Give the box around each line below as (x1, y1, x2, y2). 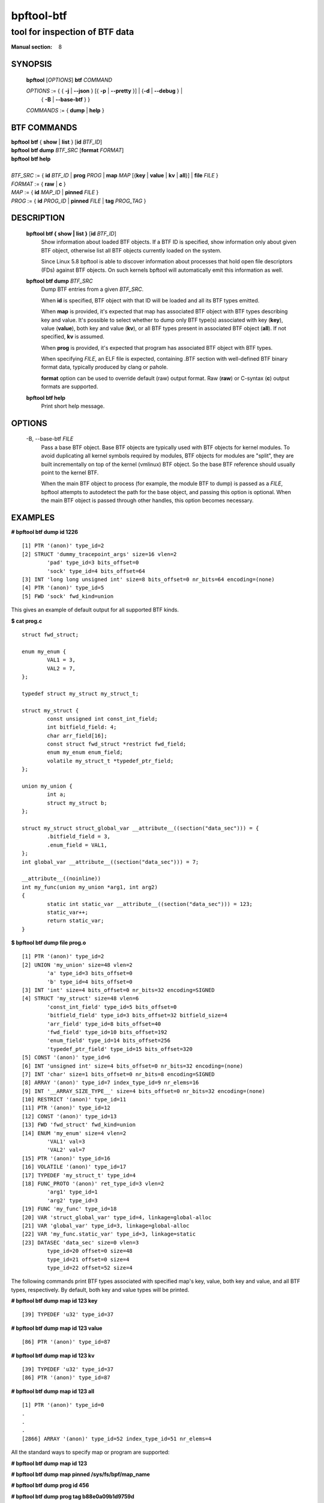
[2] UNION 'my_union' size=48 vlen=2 (22, 961, 133, 968)
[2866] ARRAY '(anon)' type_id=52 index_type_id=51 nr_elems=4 (22, 1435, 212, 1442)
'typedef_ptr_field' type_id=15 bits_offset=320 (47, 1045, 193, 1052)
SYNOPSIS (11, 59, 52, 69)
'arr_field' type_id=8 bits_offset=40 (47, 1020, 161, 1027)
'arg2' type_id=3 (47, 1197, 98, 1204)
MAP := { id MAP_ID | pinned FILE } (11, 189, 99, 196)
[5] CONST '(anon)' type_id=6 (22, 1054, 111, 1061)
